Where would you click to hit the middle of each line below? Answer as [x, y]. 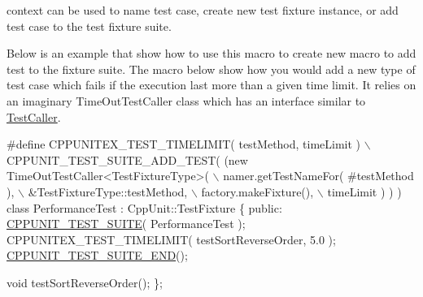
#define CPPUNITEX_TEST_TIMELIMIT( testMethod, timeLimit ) [184, 144]
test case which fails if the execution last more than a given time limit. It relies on [211, 85]
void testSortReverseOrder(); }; [85, 282]
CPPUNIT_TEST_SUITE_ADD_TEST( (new [127, 159]
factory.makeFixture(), [257, 191]
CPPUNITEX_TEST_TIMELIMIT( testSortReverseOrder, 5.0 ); [171, 239]
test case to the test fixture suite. [89, 26]
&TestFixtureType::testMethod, [108, 191]
